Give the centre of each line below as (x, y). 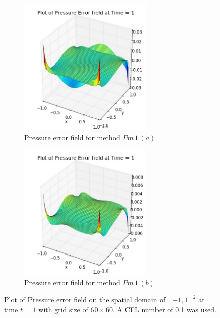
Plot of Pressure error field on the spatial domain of (85, 299)
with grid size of (63, 309)
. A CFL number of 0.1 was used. (165, 309)
